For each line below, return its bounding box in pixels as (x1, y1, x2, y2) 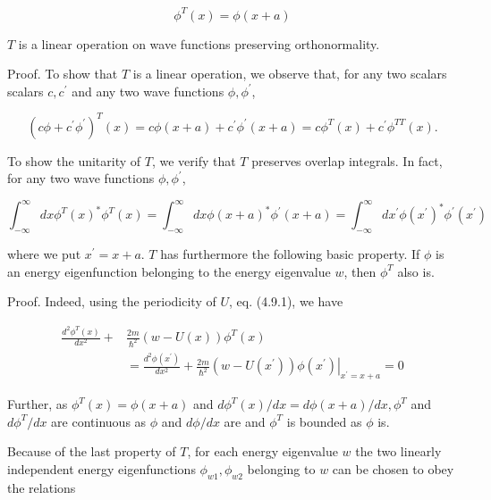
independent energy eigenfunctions (7, 459, 196, 478)
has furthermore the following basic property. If (160, 245, 420, 263)
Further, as (7, 395, 68, 413)
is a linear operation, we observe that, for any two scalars (132, 64, 447, 83)
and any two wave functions (72, 81, 224, 100)
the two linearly (355, 442, 442, 461)
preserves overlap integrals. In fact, (251, 151, 443, 170)
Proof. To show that (7, 64, 118, 83)
